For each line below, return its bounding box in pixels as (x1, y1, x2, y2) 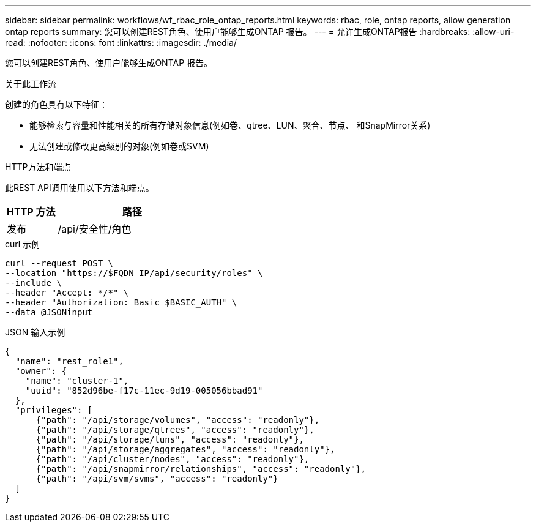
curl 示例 (5, 239, 40, 249)
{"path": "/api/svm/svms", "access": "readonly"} (35, 474, 278, 484)
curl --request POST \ (5, 258, 114, 268)
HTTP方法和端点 (5, 162, 71, 172)
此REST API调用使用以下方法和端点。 (5, 182, 154, 193)
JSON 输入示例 (5, 327, 65, 337)
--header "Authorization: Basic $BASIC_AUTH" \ (5, 297, 237, 307)
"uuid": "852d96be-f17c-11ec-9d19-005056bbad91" (25, 386, 263, 395)
